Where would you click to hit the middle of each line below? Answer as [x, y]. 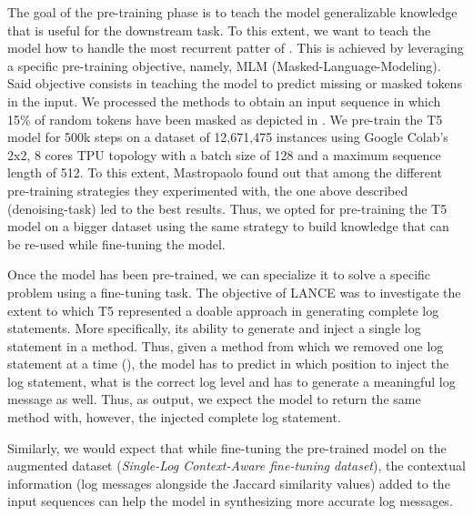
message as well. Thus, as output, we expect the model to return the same [214, 399]
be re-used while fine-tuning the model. [116, 243]
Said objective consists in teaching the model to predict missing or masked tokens [235, 83]
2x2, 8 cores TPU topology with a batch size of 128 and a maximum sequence [224, 154]
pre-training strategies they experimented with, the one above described [208, 190]
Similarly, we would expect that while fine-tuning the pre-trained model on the [227, 447]
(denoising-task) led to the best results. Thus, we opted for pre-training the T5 [227, 208]
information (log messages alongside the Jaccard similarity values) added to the [229, 483]
